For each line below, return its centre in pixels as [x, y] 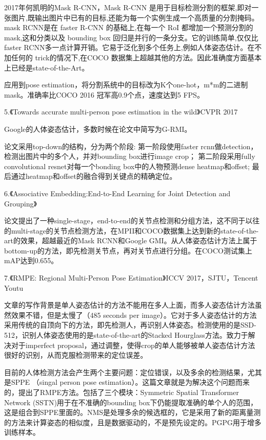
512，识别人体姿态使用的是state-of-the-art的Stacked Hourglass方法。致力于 [126, 335]
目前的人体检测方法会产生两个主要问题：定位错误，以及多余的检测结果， [126, 372]
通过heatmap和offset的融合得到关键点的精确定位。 [94, 176]
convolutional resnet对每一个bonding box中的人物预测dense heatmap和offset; [127, 166]
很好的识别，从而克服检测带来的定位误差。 [76, 355]
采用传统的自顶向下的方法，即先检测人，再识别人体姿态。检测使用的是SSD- [130, 325]
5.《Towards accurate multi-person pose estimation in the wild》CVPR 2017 [121, 112]
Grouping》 [21, 203]
